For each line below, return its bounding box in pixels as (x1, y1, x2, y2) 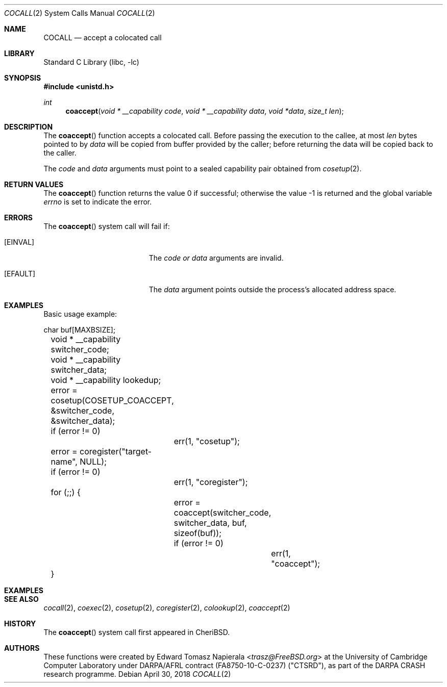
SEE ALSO (4, 595, 39, 603)
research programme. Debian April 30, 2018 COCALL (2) (43, 670, 231, 678)
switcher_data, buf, (173, 518, 247, 528)
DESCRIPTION (4, 122, 53, 131)
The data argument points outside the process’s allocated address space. (148, 285, 396, 294)
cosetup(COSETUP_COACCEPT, (51, 395, 174, 405)
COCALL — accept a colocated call (43, 33, 162, 42)
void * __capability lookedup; (51, 375, 161, 385)
